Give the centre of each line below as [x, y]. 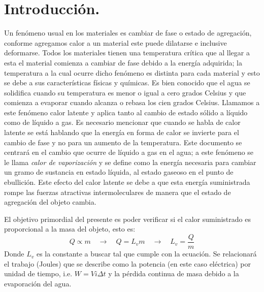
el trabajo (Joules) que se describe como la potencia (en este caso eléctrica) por [127, 263]
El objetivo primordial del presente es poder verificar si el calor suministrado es [127, 219]
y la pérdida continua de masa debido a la [174, 273]
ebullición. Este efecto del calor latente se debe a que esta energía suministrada [127, 182]
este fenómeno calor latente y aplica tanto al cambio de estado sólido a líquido [126, 112]
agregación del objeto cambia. [50, 202]
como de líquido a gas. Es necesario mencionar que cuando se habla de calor [122, 122]
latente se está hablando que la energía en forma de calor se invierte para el [122, 132]
